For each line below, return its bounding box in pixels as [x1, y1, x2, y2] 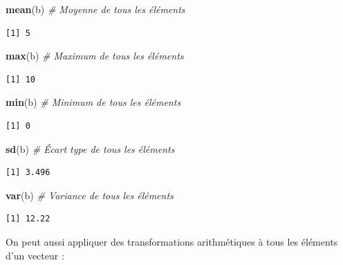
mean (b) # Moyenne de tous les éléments [6, 2, 185, 16]
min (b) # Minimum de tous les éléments [6, 95, 181, 109]
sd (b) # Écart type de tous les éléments [6, 141, 175, 156]
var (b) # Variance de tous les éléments [6, 188, 174, 202]
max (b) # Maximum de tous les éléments [6, 48, 184, 63]
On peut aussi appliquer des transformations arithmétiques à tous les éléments [6, 234, 338, 248]
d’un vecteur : [6, 248, 64, 262]
